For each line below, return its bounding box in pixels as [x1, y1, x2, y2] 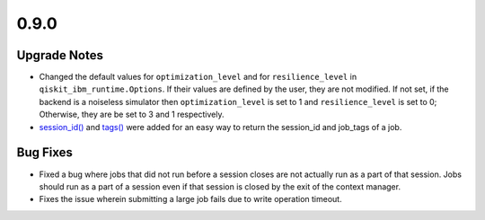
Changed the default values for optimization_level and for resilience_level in [39, 72, 357, 83]
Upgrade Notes [16, 48, 103, 63]
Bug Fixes [16, 145, 74, 161]
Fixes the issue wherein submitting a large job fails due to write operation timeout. [39, 194, 342, 205]
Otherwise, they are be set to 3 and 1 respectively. [39, 109, 225, 120]
